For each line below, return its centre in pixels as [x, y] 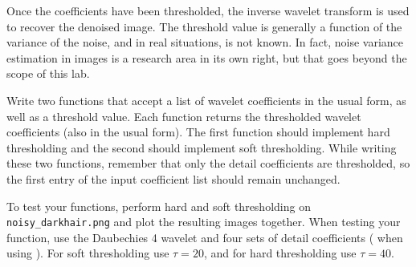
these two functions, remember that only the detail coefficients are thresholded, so [208, 163]
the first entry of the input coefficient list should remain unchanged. [173, 178]
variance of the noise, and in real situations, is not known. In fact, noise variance [205, 42]
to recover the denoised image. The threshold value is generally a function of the [204, 26]
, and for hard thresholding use [280, 253]
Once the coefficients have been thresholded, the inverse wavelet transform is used [208, 10]
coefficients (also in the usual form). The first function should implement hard [198, 132]
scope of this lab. [48, 73]
